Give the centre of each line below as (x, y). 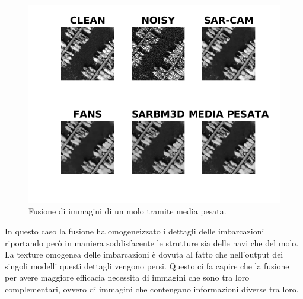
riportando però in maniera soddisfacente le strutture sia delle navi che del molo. (152, 242)
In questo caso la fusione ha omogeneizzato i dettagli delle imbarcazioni (135, 231)
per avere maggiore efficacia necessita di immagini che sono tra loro (127, 277)
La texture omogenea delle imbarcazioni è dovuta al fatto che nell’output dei (144, 254)
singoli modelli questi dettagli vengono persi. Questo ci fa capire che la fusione (147, 266)
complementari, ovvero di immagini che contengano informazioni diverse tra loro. (152, 289)
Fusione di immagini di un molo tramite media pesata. (127, 211)
